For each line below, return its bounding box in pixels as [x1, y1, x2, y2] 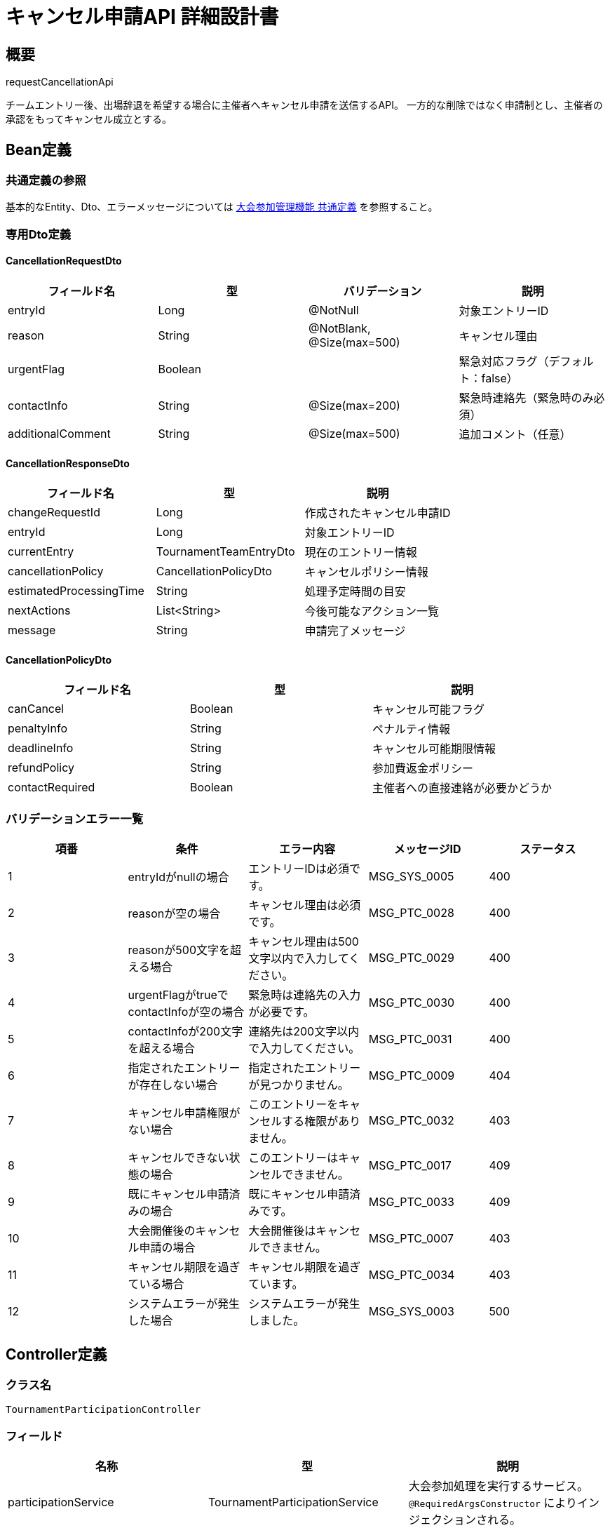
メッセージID [393, 842, 461, 857]
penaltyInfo [8, 721, 68, 736]
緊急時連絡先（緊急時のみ [459, 390, 594, 405]
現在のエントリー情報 [304, 545, 417, 560]
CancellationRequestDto [6, 255, 122, 267]
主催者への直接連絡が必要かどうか [372, 781, 553, 796]
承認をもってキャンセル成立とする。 [6, 113, 172, 126]
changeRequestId [8, 505, 100, 520]
